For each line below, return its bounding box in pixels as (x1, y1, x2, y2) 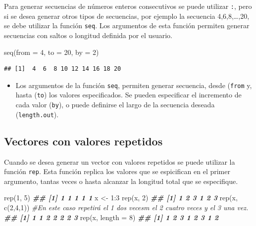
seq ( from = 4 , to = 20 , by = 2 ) (4, 46, 99, 57)
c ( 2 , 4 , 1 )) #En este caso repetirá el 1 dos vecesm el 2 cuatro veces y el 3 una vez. (4, 202, 249, 212)
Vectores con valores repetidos (4, 133, 163, 148)
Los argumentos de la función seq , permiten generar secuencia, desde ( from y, (15, 80, 252, 90)
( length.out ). (15, 109, 59, 119)
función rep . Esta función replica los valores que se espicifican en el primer (4, 166, 230, 177)
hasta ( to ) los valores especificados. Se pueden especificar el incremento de (15, 90, 242, 100)
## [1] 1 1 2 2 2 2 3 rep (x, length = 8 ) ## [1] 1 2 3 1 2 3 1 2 (4, 212, 219, 222)
